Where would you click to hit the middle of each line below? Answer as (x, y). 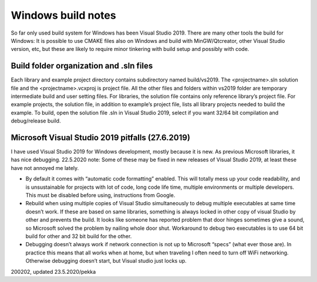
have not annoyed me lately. (45, 168)
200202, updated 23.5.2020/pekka (53, 271)
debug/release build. (36, 121)
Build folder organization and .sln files (82, 66)
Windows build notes (64, 15)
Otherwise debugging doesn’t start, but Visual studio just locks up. (106, 261)
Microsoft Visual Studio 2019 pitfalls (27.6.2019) (101, 137)
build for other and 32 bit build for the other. (79, 236)
